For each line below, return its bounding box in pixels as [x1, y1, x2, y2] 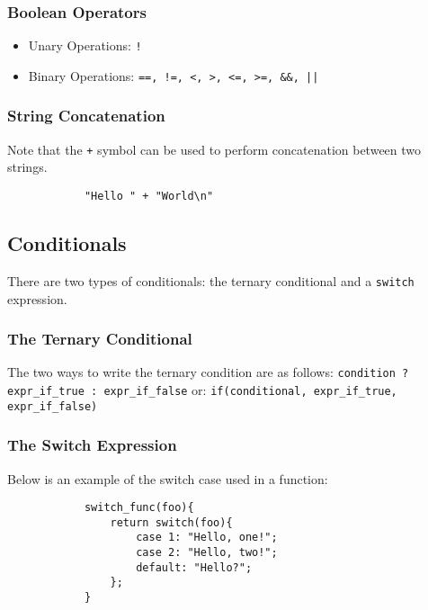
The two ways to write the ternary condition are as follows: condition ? [7, 363, 409, 381]
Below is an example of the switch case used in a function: [7, 469, 328, 488]
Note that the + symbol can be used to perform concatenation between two [7, 139, 422, 158]
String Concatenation [7, 104, 165, 127]
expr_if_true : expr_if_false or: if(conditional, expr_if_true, [7, 380, 397, 399]
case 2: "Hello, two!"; [136, 546, 278, 560]
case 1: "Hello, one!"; [136, 531, 278, 544]
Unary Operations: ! [28, 36, 142, 55]
